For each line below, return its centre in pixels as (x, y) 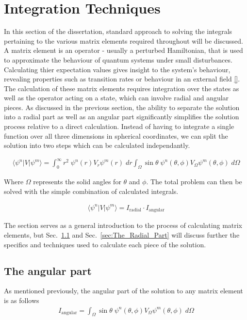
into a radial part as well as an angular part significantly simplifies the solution (122, 117)
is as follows (22, 300)
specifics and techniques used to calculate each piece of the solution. (105, 244)
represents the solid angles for (77, 182)
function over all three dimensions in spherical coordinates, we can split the (116, 136)
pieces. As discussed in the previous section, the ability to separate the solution (122, 107)
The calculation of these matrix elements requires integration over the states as (122, 88)
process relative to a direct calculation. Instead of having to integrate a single (119, 126)
